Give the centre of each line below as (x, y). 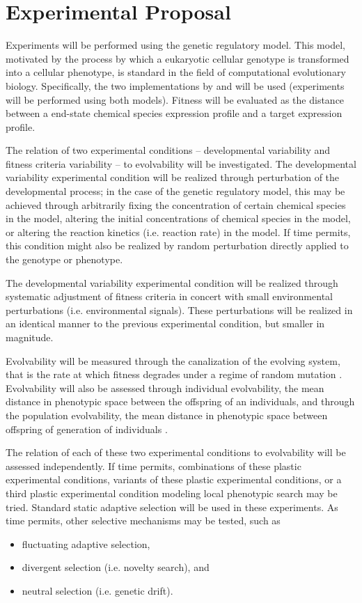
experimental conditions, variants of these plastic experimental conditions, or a (174, 479)
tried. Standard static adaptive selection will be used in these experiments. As (172, 507)
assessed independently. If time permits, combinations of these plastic (154, 465)
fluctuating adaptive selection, (86, 543)
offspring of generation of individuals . (87, 429)
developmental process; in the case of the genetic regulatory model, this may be (175, 191)
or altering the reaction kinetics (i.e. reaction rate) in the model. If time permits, (178, 232)
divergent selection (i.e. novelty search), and (116, 567)
